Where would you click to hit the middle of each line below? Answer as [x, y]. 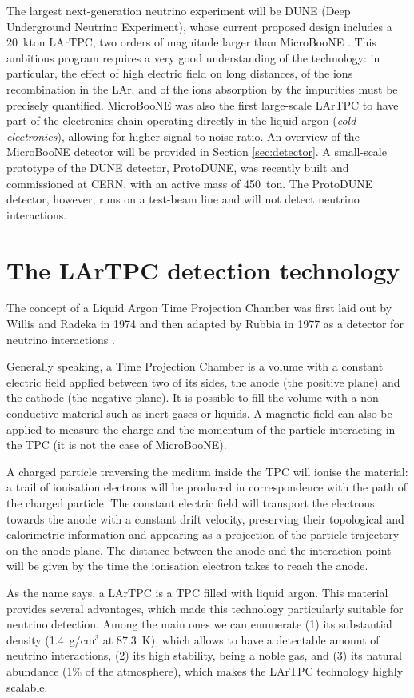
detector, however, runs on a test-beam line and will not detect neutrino [183, 199]
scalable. [27, 686]
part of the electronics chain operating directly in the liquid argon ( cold [181, 120]
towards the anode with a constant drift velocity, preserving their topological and [205, 518]
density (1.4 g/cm [51, 639]
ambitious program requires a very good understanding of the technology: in [193, 57]
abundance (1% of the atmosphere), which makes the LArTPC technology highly [205, 670]
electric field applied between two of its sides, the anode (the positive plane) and [203, 381]
